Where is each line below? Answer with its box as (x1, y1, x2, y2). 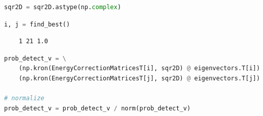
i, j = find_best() (4, 20, 70, 28)
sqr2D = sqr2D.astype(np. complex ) (4, 4, 122, 11)
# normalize (4, 95, 44, 102)
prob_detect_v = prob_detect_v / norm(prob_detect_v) (4, 104, 191, 112)
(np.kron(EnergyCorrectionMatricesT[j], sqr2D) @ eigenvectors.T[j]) (18, 74, 260, 82)
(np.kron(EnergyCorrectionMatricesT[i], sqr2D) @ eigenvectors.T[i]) (18, 65, 260, 72)
